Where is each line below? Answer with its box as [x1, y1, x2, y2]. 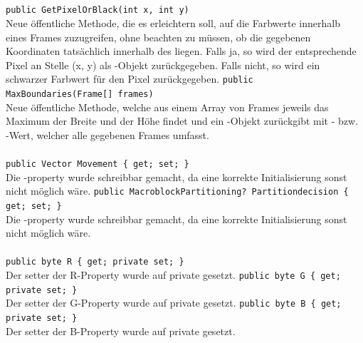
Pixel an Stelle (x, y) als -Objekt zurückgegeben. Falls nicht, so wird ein [6, 57, 320, 72]
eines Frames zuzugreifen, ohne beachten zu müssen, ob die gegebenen [6, 29, 311, 44]
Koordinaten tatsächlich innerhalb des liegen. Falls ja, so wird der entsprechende [6, 43, 357, 58]
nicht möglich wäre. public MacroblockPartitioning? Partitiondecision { [6, 183, 349, 198]
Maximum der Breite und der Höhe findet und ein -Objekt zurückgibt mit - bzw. [6, 113, 359, 128]
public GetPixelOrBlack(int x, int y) [6, 5, 189, 16]
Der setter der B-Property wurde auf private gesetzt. [6, 323, 236, 338]
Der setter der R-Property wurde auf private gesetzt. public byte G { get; [6, 267, 341, 282]
